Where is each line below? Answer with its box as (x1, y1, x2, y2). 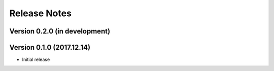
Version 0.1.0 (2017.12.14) (9, 43, 91, 52)
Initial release (22, 56, 50, 63)
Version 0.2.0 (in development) (9, 27, 111, 35)
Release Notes (9, 8, 72, 19)
